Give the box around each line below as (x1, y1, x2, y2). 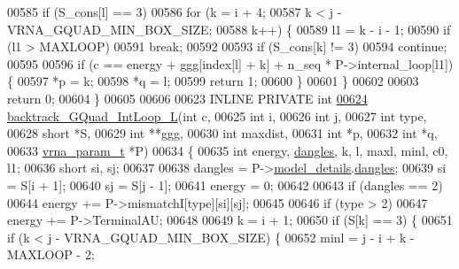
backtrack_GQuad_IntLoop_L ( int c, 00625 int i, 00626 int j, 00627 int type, (7, 106, 427, 125)
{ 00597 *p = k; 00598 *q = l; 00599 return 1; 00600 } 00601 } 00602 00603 (7, 72, 419, 90)
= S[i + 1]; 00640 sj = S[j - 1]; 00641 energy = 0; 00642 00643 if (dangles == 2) (7, 175, 443, 194)
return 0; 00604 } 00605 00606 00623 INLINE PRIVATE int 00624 (7, 88, 368, 107)
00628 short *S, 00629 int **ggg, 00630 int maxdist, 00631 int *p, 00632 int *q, (7, 124, 438, 142)
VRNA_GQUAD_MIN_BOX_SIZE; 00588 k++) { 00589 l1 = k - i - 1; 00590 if (7, 19, 451, 38)
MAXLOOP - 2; (7, 245, 95, 264)
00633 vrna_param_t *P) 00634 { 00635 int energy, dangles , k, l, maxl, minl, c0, (7, 141, 448, 159)
